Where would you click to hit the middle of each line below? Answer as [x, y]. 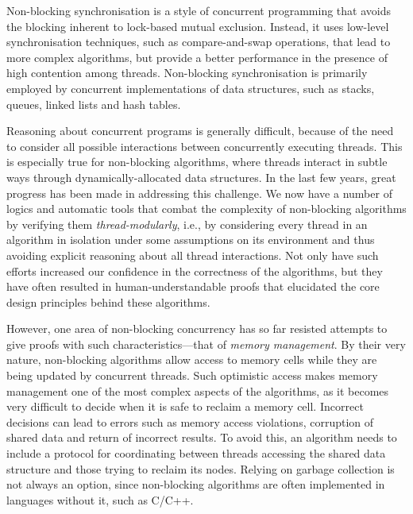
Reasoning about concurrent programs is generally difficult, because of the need [200, 131]
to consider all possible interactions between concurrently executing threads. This [205, 146]
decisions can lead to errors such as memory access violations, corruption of [190, 421]
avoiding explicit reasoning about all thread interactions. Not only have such [193, 255]
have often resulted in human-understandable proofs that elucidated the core [193, 286]
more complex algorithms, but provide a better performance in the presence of [197, 57]
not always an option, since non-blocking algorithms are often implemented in [196, 484]
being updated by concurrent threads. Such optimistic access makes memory [192, 375]
